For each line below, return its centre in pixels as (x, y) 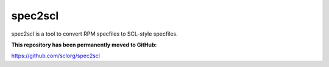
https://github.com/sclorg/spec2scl (56, 56)
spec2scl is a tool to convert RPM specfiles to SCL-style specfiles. (94, 34)
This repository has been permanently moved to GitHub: (84, 45)
